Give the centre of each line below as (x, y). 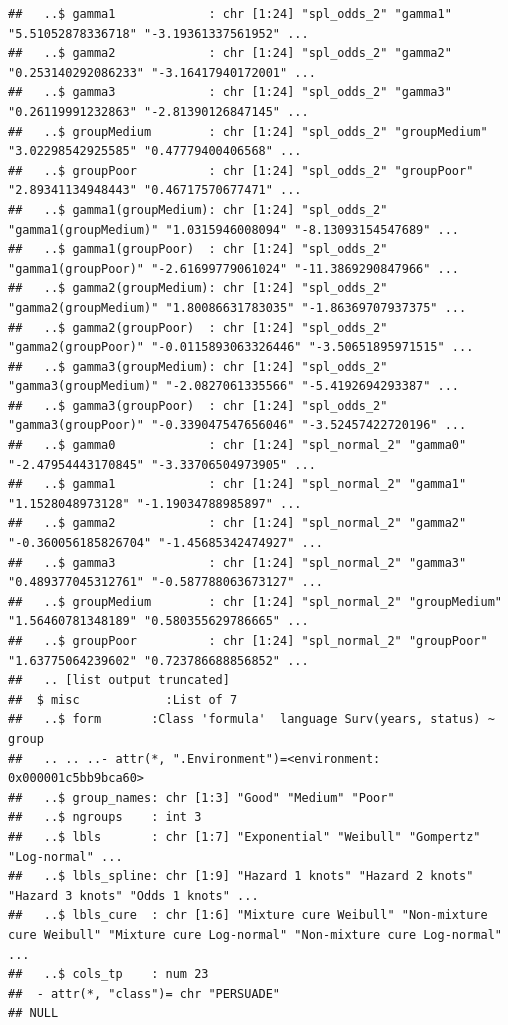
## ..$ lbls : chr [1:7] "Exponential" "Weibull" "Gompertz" (244, 836)
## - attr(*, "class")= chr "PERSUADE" (144, 993)
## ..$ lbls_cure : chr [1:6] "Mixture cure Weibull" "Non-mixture (248, 915)
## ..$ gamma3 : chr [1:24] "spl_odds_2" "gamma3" (230, 92)
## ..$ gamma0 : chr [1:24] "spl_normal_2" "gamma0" (237, 445)
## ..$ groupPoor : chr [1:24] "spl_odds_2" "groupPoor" (241, 170)
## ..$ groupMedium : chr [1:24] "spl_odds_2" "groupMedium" (248, 131)
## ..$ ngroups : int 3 (105, 817)
